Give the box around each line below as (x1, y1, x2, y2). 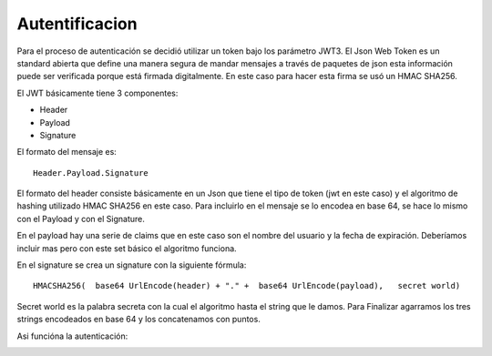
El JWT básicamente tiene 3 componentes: (16, 87, 179, 98)
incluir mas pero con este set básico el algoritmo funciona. (16, 242, 237, 254)
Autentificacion (16, 14, 138, 34)
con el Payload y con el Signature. (16, 213, 145, 224)
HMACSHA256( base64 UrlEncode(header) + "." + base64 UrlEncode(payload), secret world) (33, 280, 461, 291)
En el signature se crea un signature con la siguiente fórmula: (16, 259, 247, 270)
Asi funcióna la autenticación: (16, 331, 128, 341)
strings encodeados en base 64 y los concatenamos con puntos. (16, 314, 261, 325)
